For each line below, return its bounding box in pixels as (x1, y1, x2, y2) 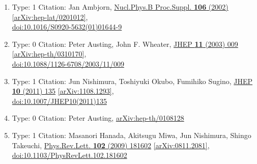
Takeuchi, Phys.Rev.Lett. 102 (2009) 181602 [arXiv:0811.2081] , (12, 140, 210, 150)
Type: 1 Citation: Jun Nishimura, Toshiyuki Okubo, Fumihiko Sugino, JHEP (12, 75, 253, 86)
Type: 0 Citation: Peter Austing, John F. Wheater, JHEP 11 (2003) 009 (12, 38, 238, 49)
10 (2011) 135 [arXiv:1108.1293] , (12, 86, 114, 96)
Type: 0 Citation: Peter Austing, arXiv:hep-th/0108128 (12, 113, 184, 123)
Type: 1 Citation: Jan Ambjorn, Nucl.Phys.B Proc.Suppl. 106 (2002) (12, 2, 229, 12)
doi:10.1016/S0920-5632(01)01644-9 (12, 21, 122, 32)
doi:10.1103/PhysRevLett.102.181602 (12, 150, 127, 160)
